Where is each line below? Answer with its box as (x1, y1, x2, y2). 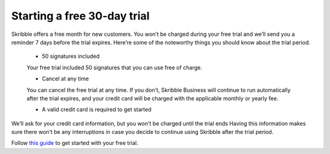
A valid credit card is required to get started (42, 106, 152, 113)
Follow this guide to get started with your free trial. (11, 139, 139, 147)
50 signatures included (42, 52, 100, 60)
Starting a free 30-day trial (11, 9, 150, 23)
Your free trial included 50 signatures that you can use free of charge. (26, 64, 203, 71)
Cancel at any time (42, 75, 89, 82)
